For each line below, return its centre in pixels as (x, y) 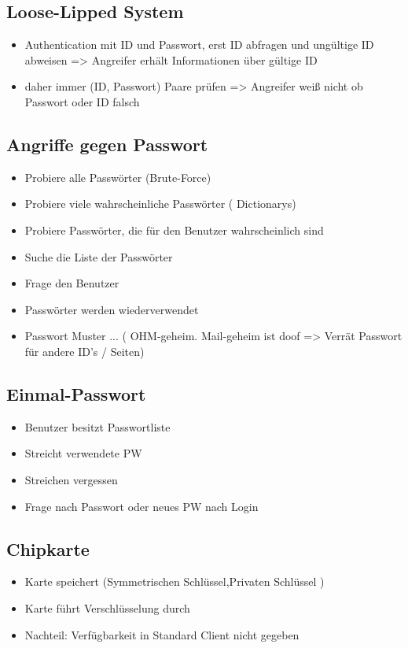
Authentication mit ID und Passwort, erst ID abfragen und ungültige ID (199, 44)
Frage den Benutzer (72, 283)
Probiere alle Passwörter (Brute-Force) (118, 177)
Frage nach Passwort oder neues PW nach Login (142, 506)
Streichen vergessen (71, 479)
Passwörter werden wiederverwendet (112, 309)
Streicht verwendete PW (83, 453)
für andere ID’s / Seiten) (85, 351)
